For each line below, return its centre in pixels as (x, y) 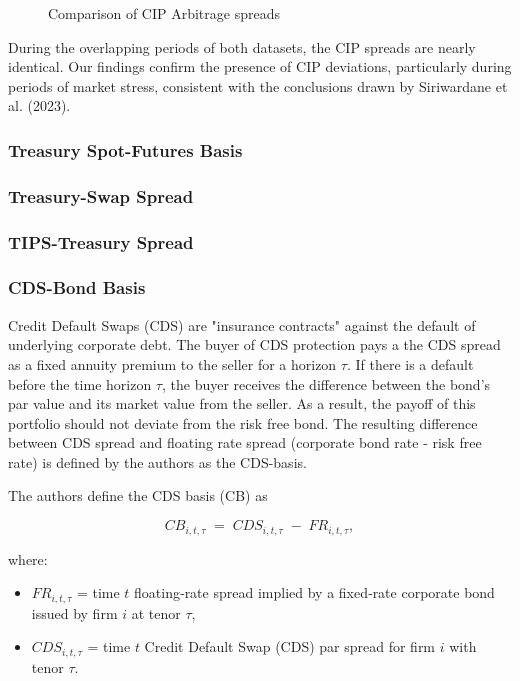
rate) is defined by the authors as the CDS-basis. (157, 461)
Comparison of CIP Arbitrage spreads (164, 13)
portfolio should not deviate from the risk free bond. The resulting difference (243, 422)
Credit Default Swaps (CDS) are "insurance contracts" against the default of (242, 324)
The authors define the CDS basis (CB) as (138, 495)
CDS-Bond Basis (77, 287)
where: (28, 558)
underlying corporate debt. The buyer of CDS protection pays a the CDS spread (254, 344)
